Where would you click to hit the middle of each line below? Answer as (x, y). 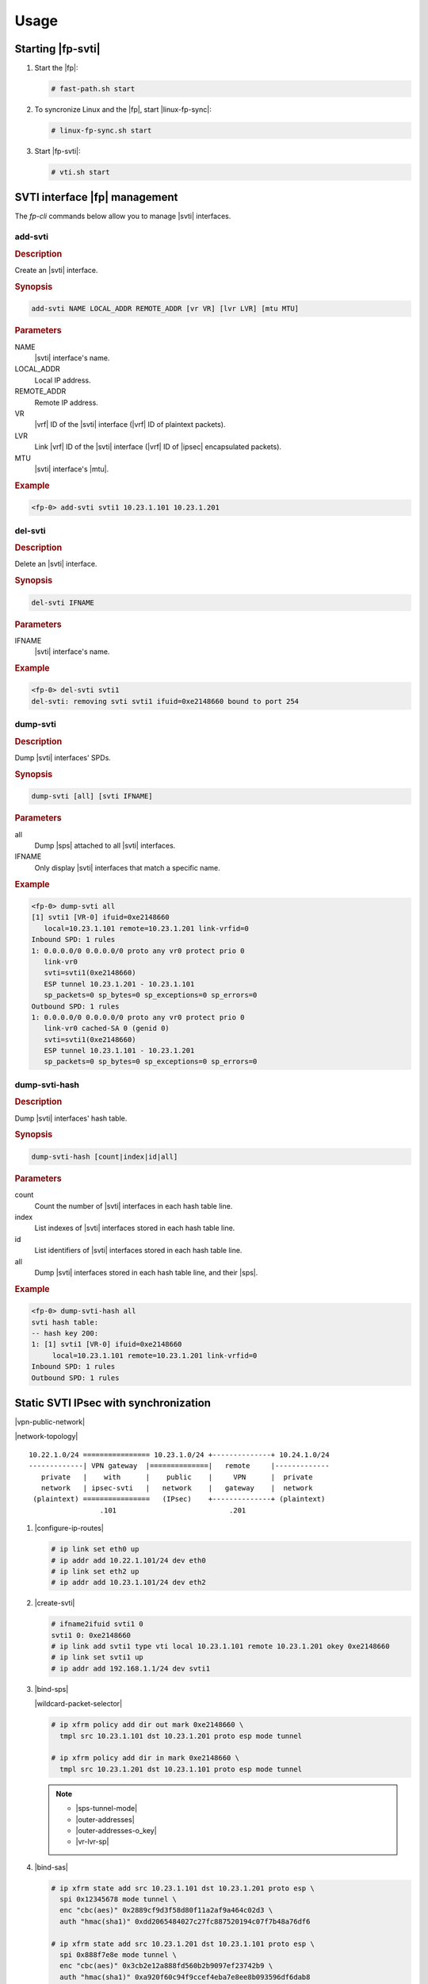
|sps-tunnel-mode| (107, 1809)
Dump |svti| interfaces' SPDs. (63, 758)
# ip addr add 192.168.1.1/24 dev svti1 (130, 1668)
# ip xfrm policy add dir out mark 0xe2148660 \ (147, 1725)
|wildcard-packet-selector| (78, 1704)
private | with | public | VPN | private (177, 1477)
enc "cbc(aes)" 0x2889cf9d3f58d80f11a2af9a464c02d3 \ (166, 1910)
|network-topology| (46, 1436)
